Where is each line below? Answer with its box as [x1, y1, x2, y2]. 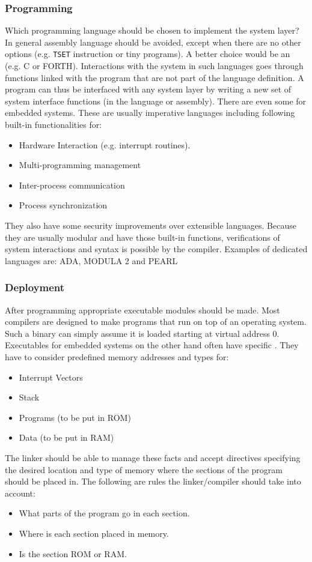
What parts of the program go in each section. [19, 507, 190, 519]
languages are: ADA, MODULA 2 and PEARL [5, 254, 178, 267]
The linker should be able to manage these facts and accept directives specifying [5, 451, 301, 464]
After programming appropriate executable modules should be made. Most [5, 303, 280, 316]
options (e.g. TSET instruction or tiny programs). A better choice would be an [5, 47, 290, 60]
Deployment [5, 280, 65, 295]
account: [5, 486, 35, 499]
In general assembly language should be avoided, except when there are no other [5, 35, 301, 48]
